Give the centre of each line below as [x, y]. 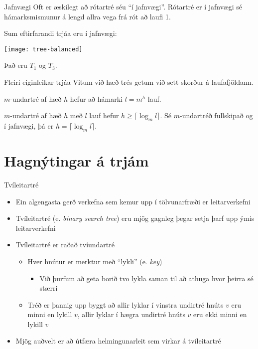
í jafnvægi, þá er [29, 126]
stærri [49, 288]
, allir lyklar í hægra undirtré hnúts [131, 314]
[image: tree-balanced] [43, 49]
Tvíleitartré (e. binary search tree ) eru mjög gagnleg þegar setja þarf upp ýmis [135, 218]
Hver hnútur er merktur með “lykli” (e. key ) [95, 261]
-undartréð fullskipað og [216, 115]
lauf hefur [104, 115]
